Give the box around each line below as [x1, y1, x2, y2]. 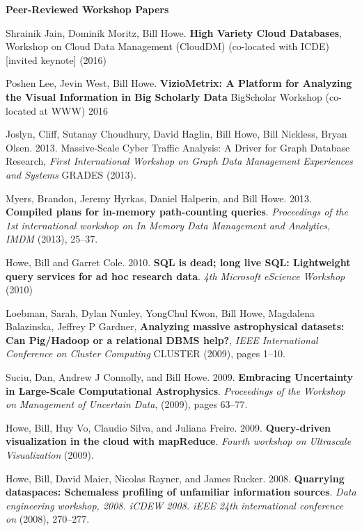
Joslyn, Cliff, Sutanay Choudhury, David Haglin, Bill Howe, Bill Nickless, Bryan [6, 126, 347, 141]
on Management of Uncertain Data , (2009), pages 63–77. [6, 397, 248, 411]
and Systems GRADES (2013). [6, 167, 136, 181]
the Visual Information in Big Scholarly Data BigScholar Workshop [6, 89, 322, 104]
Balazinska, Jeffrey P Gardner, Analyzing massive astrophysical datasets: [6, 319, 345, 334]
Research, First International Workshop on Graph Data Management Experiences [6, 154, 353, 168]
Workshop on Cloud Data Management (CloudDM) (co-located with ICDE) [6, 39, 329, 54]
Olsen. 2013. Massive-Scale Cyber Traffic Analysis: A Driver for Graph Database [6, 140, 350, 154]
